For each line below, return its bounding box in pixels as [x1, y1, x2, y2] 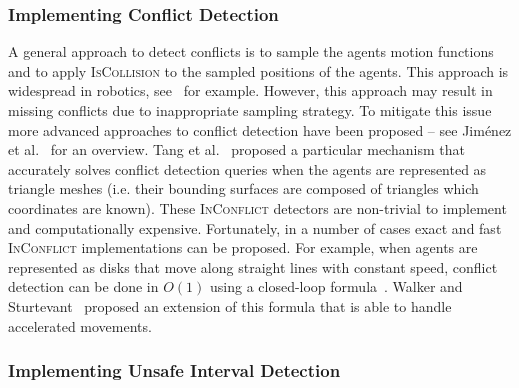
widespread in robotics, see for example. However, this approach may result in [8, 80, 493, 101]
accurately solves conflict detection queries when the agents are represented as [8, 158, 487, 179]
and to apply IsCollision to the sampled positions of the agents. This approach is [8, 60, 509, 81]
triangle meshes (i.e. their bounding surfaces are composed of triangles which [8, 178, 479, 199]
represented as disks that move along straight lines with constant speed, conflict [8, 256, 498, 277]
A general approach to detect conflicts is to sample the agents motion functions [8, 41, 494, 62]
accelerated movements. [8, 315, 152, 336]
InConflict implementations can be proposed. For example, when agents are [8, 237, 478, 258]
